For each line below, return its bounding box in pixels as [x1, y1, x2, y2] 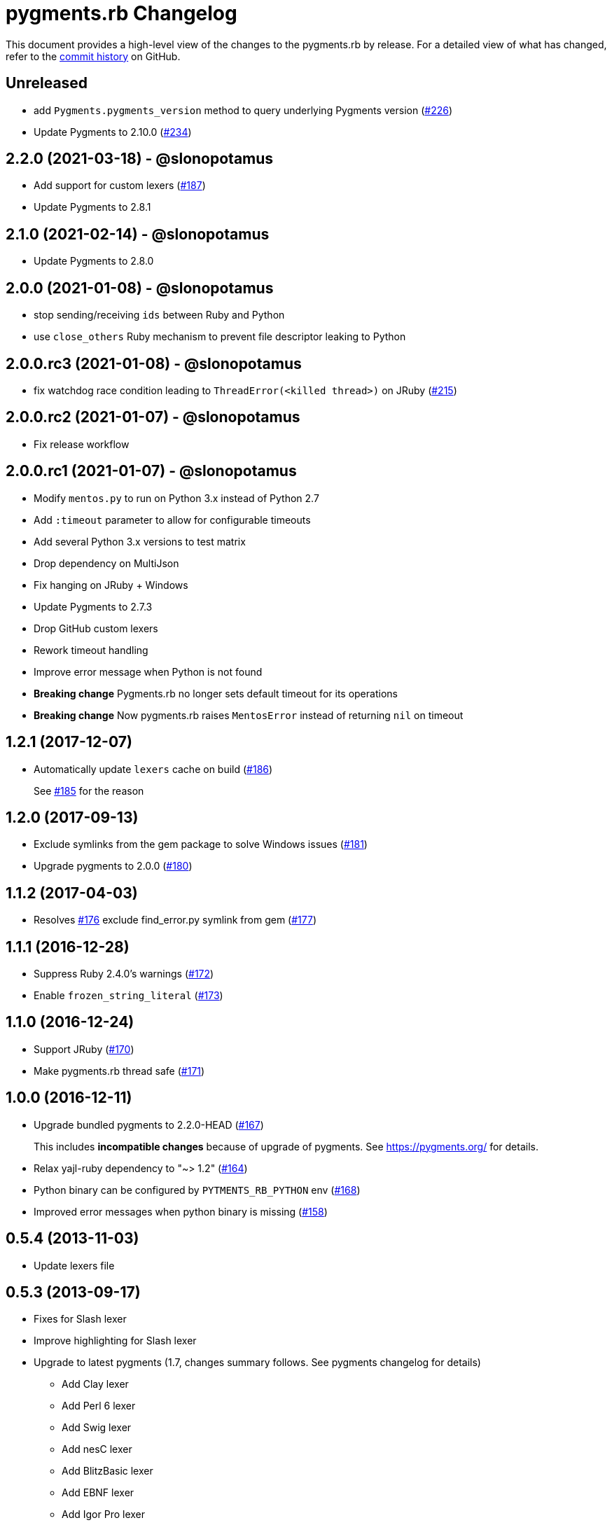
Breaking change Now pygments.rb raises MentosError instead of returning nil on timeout [34, 709, 464, 721]
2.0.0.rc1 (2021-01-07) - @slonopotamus [6, 462, 297, 480]
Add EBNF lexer [62, 1486, 134, 1499]
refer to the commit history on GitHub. [6, 50, 181, 62]
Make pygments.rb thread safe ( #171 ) [34, 1064, 205, 1077]
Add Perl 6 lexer [62, 1400, 136, 1412]
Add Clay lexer [62, 1378, 129, 1391]
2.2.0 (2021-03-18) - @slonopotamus [6, 150, 274, 168]
